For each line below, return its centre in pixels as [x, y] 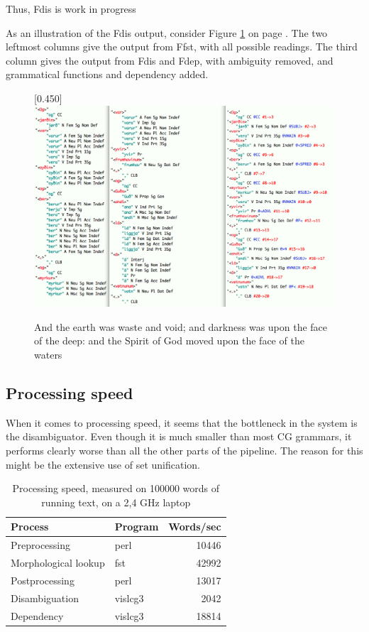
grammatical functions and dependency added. [107, 74]
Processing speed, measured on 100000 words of [116, 488]
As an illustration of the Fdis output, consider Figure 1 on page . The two [167, 32]
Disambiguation [45, 598]
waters [48, 354]
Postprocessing [43, 580]
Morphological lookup [58, 563]
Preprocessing [41, 545]
